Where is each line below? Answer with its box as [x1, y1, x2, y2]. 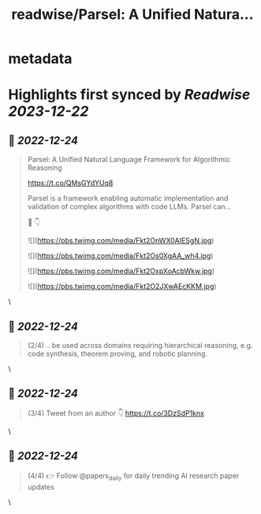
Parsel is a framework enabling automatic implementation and [27, 194, 229, 203]
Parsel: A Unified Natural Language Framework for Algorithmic [27, 155, 231, 165]
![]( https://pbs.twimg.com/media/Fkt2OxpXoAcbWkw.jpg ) [27, 266, 215, 276]
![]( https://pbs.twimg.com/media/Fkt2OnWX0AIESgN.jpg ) [27, 236, 214, 246]
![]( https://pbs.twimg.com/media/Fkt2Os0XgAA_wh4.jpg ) [27, 251, 214, 261]
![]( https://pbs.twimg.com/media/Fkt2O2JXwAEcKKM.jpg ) [27, 282, 217, 291]
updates [27, 482, 55, 491]
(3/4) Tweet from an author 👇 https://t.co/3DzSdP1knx [27, 408, 205, 418]
